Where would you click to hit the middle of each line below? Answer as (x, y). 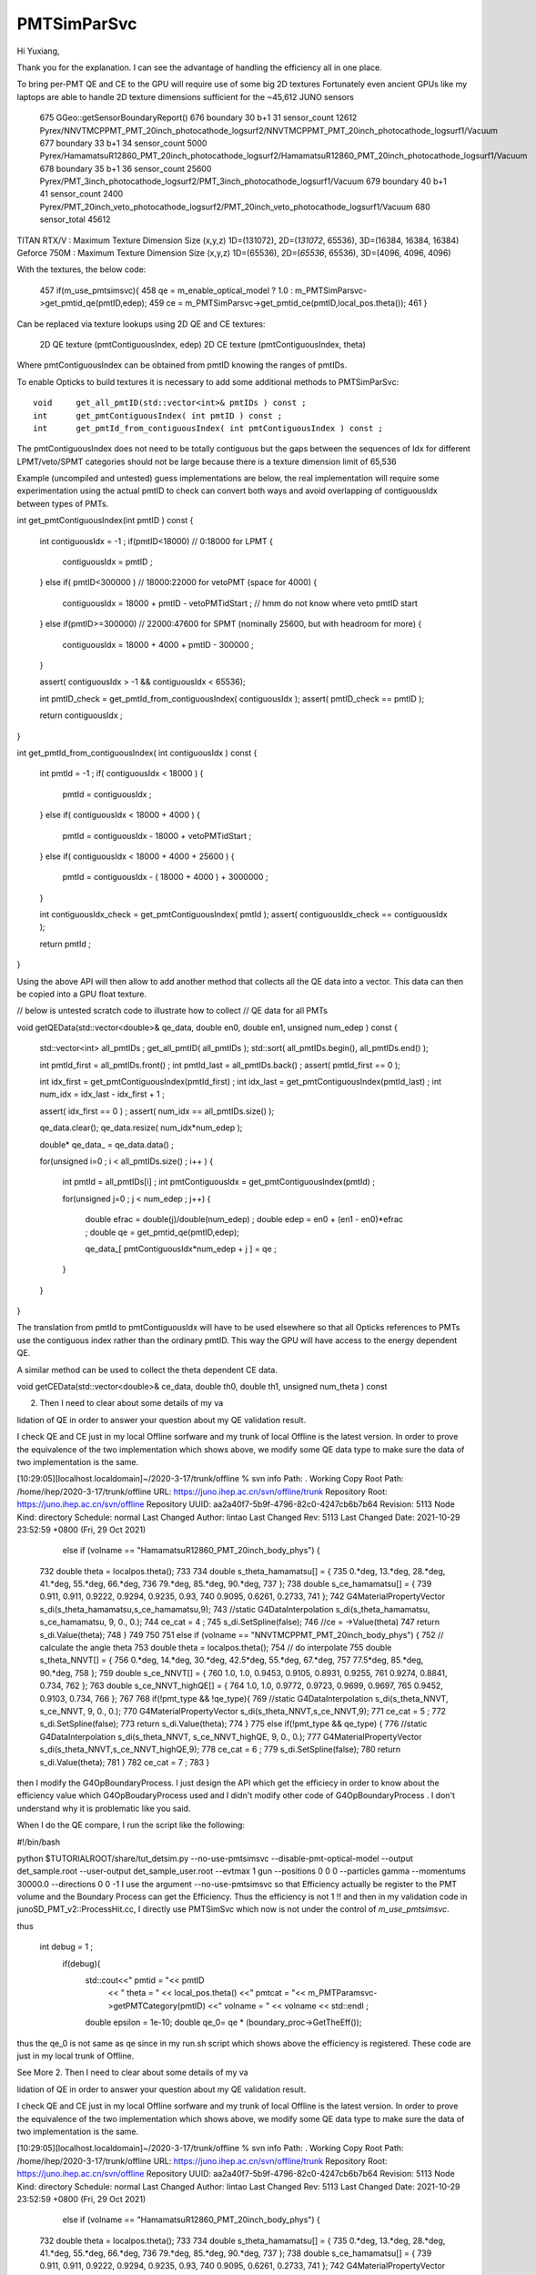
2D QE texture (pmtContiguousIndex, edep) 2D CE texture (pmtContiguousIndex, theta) (202, 344)
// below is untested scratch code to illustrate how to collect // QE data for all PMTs (172, 1011)
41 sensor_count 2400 (81, 194)
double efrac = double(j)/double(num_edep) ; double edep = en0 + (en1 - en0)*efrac (244, 1219)
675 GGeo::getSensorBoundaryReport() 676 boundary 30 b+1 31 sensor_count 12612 (198, 117)
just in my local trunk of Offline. (76, 2056)
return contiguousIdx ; (81, 715)
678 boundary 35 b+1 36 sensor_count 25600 (126, 168)
